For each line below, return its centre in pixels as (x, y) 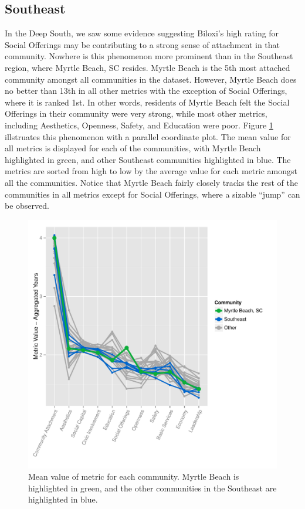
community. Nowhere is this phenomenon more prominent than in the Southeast (149, 56)
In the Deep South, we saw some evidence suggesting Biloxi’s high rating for (142, 33)
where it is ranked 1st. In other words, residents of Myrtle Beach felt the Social (147, 102)
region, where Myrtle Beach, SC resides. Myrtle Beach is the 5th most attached (148, 67)
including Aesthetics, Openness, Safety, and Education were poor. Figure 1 (139, 125)
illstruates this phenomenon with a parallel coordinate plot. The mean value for (148, 136)
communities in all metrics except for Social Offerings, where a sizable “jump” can (152, 194)
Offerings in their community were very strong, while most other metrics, (136, 113)
